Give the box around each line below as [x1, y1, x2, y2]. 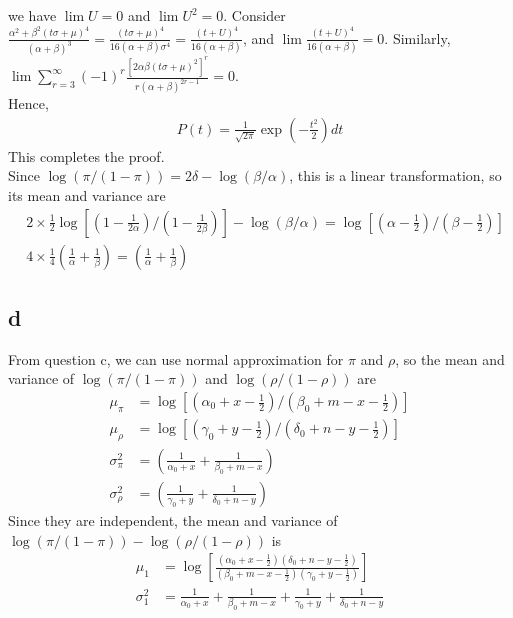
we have [8, 5, 57, 25]
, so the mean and [395, 348, 505, 369]
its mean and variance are [8, 184, 166, 205]
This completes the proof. [8, 145, 165, 166]
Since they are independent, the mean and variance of [8, 509, 338, 530]
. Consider [223, 5, 286, 25]
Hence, [8, 93, 49, 114]
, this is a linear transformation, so [289, 165, 502, 186]
